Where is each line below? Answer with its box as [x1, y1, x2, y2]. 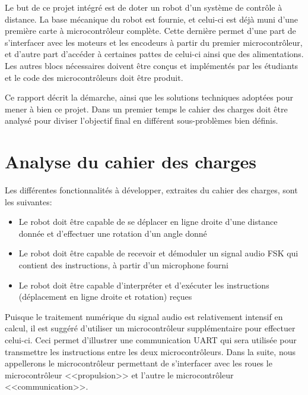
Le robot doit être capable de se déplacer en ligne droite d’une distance [18, 215, 278, 228]
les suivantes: [5, 195, 52, 208]
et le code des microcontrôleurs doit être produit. [5, 71, 183, 83]
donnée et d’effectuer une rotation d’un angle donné [18, 227, 207, 239]
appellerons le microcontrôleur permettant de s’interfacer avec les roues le [5, 357, 272, 369]
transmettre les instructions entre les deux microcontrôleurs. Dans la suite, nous [5, 345, 296, 358]
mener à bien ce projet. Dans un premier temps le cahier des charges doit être [5, 102, 288, 115]
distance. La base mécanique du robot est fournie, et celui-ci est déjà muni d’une [5, 12, 299, 25]
